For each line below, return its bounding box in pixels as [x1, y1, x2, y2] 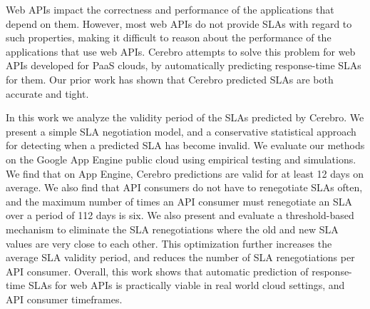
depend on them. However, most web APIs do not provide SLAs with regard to [6, 16, 352, 31]
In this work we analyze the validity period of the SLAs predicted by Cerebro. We [6, 110, 364, 125]
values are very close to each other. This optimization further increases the [6, 235, 332, 250]
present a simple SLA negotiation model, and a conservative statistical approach [6, 123, 356, 138]
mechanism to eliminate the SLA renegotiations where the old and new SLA [6, 221, 339, 236]
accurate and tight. [6, 86, 89, 101]
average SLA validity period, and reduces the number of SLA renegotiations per [6, 250, 355, 265]
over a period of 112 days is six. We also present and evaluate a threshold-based [6, 208, 354, 223]
